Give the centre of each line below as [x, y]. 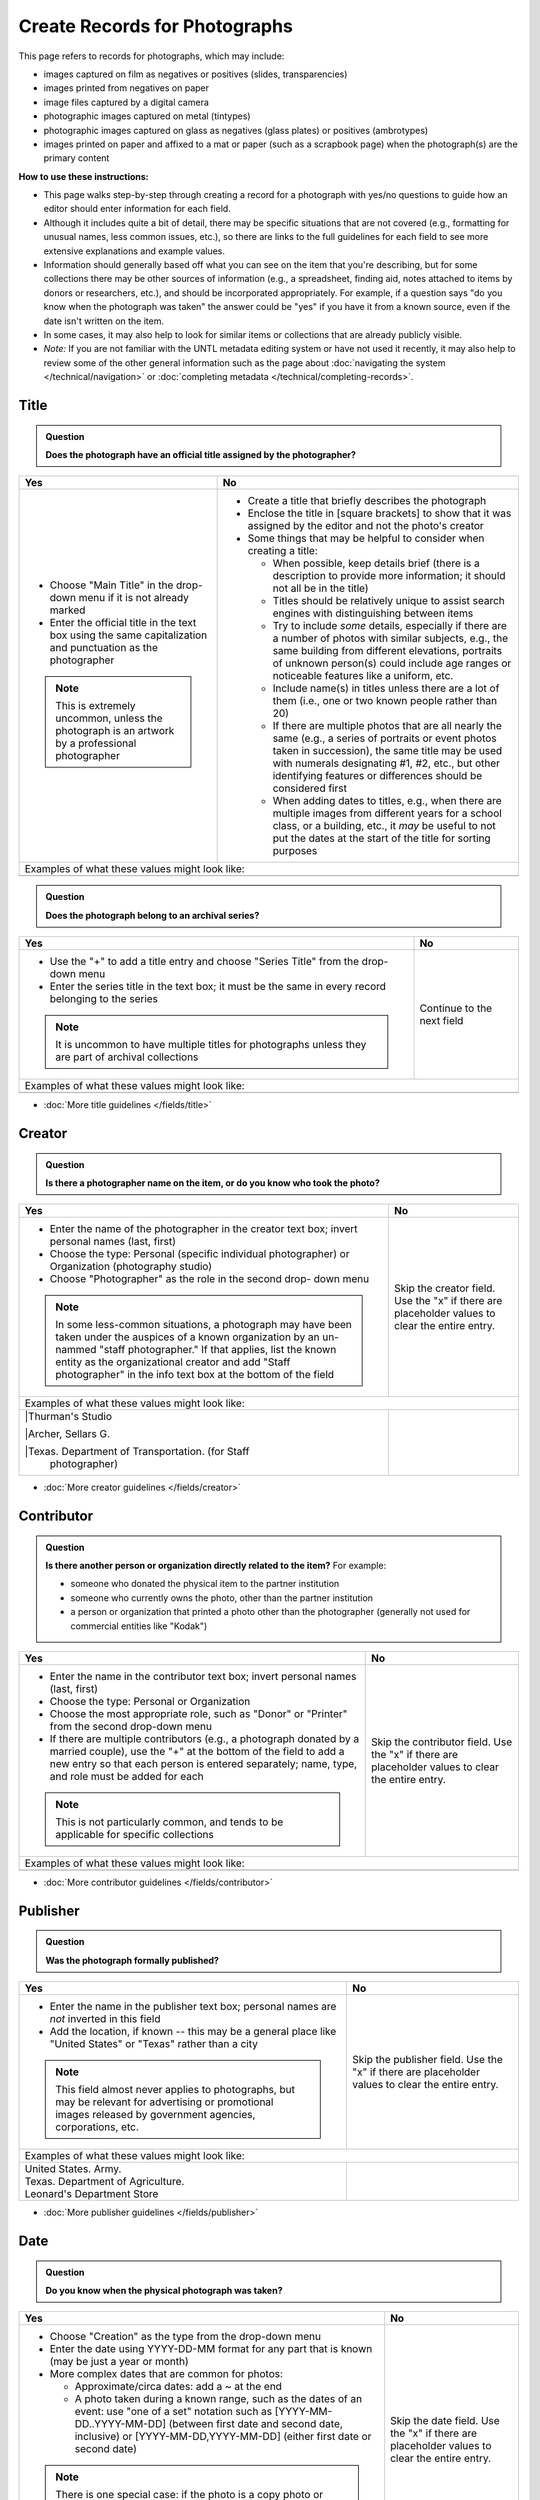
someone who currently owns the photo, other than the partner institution [222, 1597]
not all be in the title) [320, 588]
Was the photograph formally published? [132, 1960]
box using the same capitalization [128, 635]
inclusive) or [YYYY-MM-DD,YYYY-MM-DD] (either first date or [223, 2437]
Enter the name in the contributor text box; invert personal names [203, 1677]
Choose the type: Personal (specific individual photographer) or [199, 1254]
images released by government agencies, [155, 2115]
